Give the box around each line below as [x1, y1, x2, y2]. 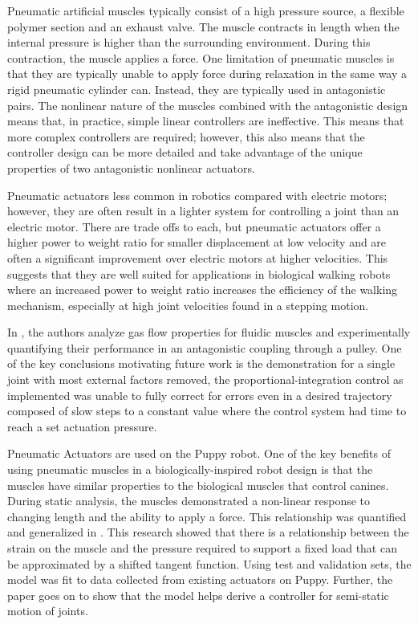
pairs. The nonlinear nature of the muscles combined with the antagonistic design [7, 96, 408, 113]
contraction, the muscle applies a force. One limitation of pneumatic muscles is [7, 49, 395, 66]
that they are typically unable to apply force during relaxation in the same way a [7, 65, 408, 82]
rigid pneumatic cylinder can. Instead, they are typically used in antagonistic [7, 80, 386, 97]
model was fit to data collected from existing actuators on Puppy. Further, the [7, 571, 393, 588]
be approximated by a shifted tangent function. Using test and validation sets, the [7, 555, 412, 572]
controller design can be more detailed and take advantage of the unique [7, 144, 363, 161]
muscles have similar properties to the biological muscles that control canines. [7, 476, 389, 493]
